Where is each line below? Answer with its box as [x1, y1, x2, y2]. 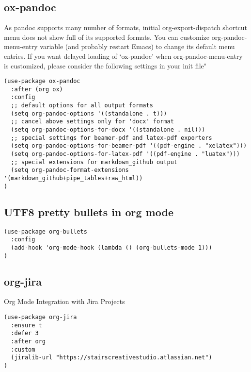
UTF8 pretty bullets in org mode [4, 204, 173, 219]
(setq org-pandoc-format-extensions [11, 167, 129, 174]
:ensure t [11, 321, 42, 329]
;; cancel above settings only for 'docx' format [11, 118, 174, 125]
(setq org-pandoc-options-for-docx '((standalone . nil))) [11, 126, 205, 134]
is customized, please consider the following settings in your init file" [4, 60, 206, 70]
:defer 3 [11, 330, 39, 337]
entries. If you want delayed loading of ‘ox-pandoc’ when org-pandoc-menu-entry [4, 51, 243, 61]
